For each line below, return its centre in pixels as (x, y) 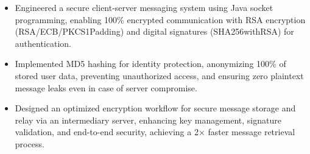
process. (30, 143)
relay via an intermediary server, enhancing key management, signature (148, 120)
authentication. (43, 43)
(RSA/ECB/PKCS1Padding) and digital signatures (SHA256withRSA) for (154, 31)
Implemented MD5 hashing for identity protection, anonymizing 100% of (150, 64)
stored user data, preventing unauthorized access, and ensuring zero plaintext (159, 75)
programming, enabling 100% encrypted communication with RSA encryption (160, 19)
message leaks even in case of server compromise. (106, 87)
